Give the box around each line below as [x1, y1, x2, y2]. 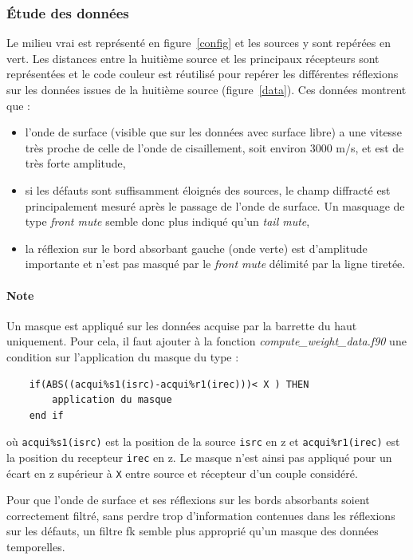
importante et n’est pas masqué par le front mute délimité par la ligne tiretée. [25, 255, 406, 272]
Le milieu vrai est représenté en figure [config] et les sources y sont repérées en [6, 34, 391, 51]
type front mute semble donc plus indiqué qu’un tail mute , [25, 213, 310, 230]
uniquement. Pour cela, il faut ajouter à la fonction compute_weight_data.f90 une [6, 333, 407, 349]
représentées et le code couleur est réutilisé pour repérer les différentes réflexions [6, 65, 399, 82]
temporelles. [6, 538, 65, 555]
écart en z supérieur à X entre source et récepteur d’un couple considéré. [6, 464, 358, 481]
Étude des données [6, 2, 129, 22]
